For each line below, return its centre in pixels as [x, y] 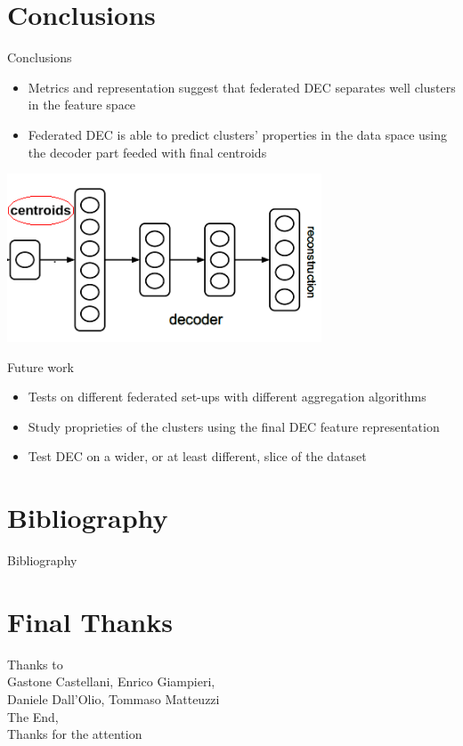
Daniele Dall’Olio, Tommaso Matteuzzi [114, 698]
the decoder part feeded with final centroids [147, 152]
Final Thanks [90, 621]
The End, [33, 716]
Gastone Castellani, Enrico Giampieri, [111, 681]
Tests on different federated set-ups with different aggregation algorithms [227, 397]
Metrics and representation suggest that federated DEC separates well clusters [242, 87]
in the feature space [82, 105]
